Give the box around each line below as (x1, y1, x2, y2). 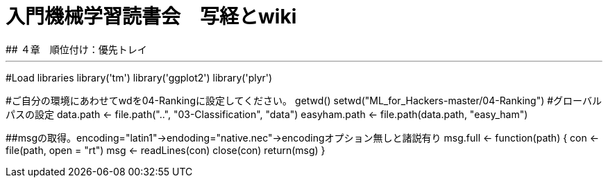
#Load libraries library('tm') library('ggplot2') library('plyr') (6, 71, 273, 84)
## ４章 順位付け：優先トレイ (6, 43, 147, 55)
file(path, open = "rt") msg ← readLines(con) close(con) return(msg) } (6, 144, 326, 156)
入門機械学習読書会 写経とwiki (6, 5, 297, 28)
